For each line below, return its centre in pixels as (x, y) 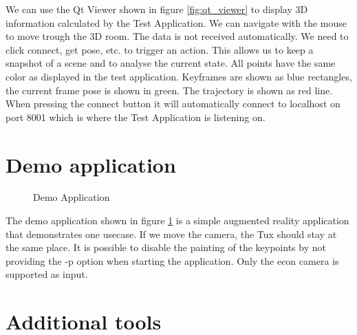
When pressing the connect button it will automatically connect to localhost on (173, 104)
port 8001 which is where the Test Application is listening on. (136, 117)
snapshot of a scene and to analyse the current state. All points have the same (171, 63)
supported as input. (47, 274)
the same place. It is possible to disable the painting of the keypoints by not (166, 247)
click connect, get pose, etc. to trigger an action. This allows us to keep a (160, 49)
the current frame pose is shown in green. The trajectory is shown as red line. (169, 90)
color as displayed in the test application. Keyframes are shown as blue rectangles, (179, 76)
